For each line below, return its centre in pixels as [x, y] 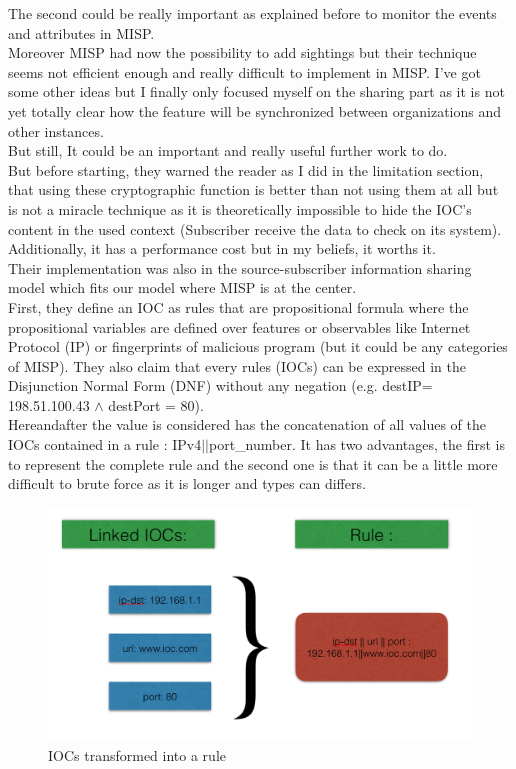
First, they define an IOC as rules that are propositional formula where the [238, 306]
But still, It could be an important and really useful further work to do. [228, 150]
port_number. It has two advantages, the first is [356, 444]
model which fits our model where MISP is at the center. [182, 287]
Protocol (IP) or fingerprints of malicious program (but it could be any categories [258, 346]
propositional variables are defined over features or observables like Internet [239, 326]
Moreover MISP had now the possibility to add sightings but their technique [242, 52]
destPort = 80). [156, 404]
